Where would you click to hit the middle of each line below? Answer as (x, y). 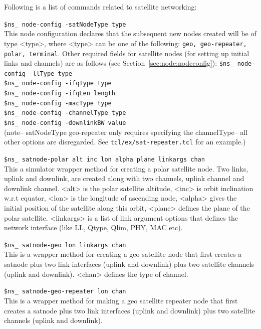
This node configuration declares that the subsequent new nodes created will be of (130, 33)
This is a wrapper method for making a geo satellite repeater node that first (121, 300)
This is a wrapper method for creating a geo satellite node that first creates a (123, 254)
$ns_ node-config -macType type (58, 103)
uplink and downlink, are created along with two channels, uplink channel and (124, 178)
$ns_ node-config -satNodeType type (65, 24)
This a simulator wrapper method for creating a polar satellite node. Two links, (126, 168)
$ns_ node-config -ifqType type (58, 84)
